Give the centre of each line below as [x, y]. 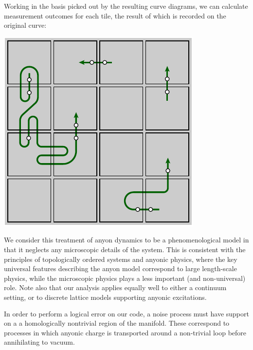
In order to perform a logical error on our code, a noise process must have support [126, 313]
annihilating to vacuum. [39, 342]
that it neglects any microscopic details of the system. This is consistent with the [125, 249]
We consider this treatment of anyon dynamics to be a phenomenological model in [126, 240]
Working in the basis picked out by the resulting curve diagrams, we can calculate [126, 6]
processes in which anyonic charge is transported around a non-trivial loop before [125, 332]
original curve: [25, 25]
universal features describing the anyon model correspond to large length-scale [120, 268]
